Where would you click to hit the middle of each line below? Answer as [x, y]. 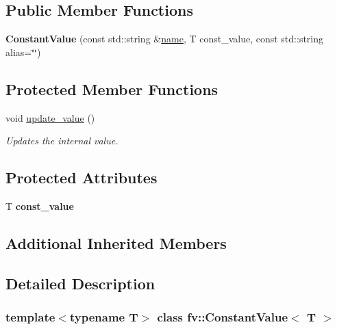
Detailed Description [80, 283]
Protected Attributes [82, 177]
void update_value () [50, 117]
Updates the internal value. [62, 141]
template [30, 317]
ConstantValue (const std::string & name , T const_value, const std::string [165, 39]
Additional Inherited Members [116, 242]
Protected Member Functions [112, 89]
